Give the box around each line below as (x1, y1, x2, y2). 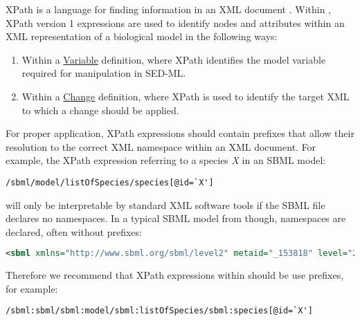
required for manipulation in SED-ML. (21, 66, 186, 80)
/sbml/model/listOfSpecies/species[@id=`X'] (6, 177, 214, 187)
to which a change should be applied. (21, 102, 179, 117)
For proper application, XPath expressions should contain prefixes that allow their (6, 126, 354, 140)
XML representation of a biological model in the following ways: (6, 29, 278, 44)
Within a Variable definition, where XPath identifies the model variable (21, 52, 326, 66)
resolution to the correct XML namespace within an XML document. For (6, 139, 316, 154)
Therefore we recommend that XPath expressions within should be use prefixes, (6, 268, 344, 282)
